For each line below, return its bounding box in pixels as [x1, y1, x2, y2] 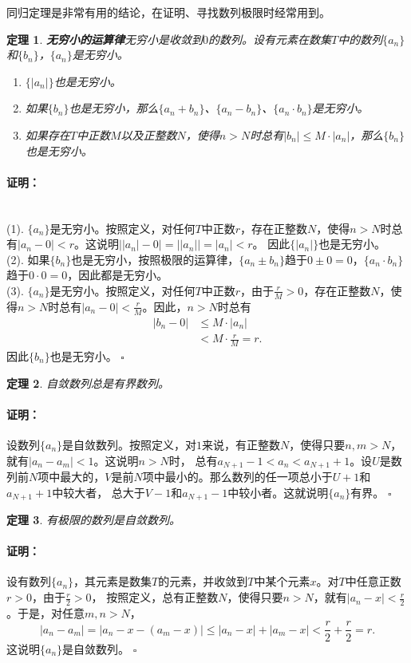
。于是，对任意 [6, 604, 85, 621]
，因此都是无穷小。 [67, 266, 168, 283]
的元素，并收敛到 [158, 573, 248, 590]
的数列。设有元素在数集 [207, 30, 331, 47]
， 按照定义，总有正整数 [91, 589, 219, 606]
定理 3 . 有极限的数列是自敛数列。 [6, 511, 180, 528]
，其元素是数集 [73, 573, 152, 590]
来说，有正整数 [202, 436, 281, 452]
